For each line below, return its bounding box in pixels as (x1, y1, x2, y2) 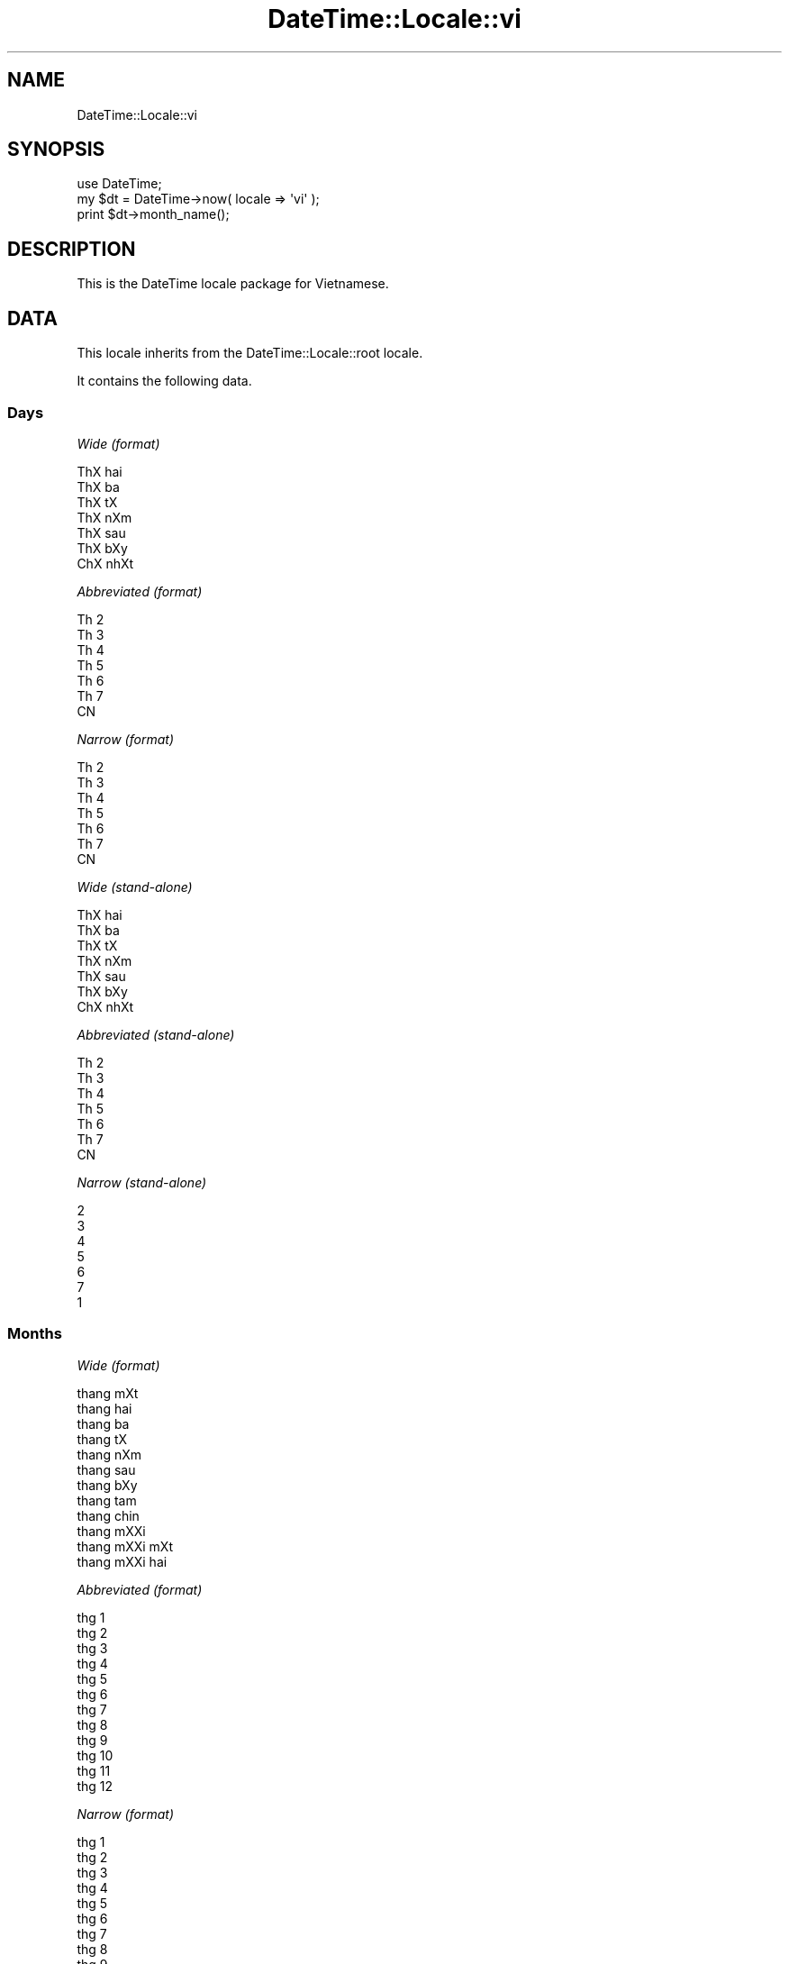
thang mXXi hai (77, 1553, 168, 1569)
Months (7, 1324, 62, 1343)
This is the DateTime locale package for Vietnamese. (77, 276, 389, 292)
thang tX (77, 1431, 128, 1447)
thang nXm (77, 1446, 141, 1462)
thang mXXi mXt (77, 1538, 173, 1554)
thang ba (77, 1415, 130, 1432)
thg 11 (77, 1762, 111, 1778)
